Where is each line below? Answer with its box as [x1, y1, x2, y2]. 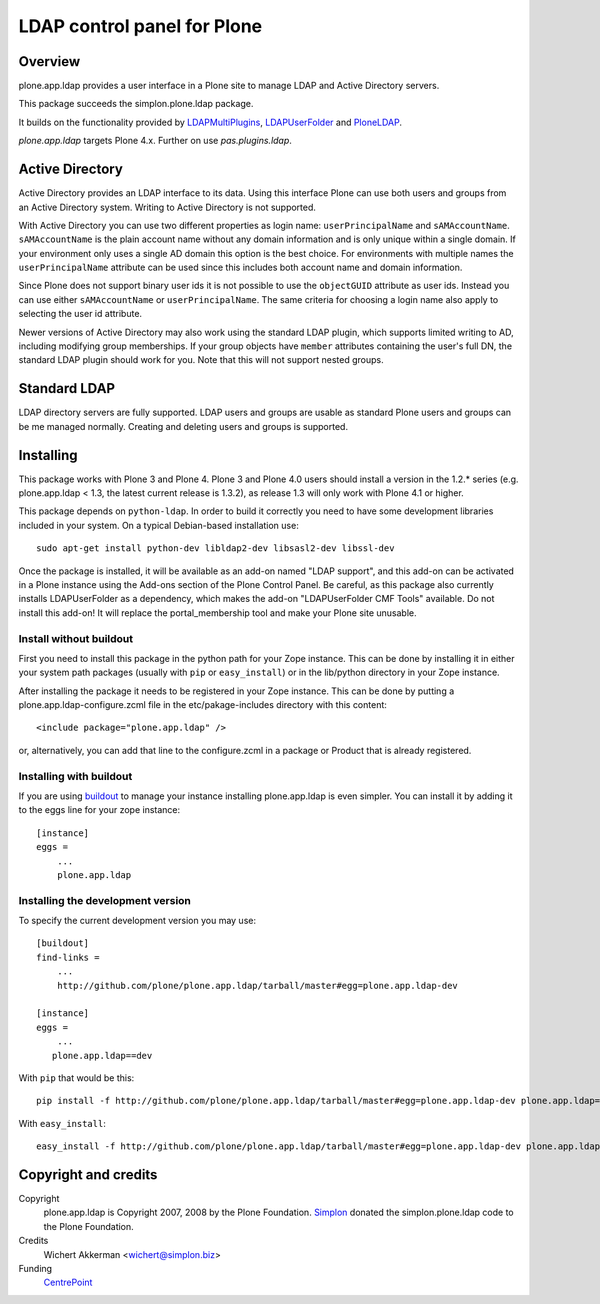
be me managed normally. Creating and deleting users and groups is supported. [18, 420, 349, 432]
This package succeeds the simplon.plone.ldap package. [18, 98, 254, 110]
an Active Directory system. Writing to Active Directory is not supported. [18, 201, 317, 213]
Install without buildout [18, 631, 134, 645]
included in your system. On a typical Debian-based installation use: [18, 519, 299, 531]
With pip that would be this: [18, 1072, 135, 1084]
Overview [18, 53, 81, 70]
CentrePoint [43, 1276, 93, 1289]
